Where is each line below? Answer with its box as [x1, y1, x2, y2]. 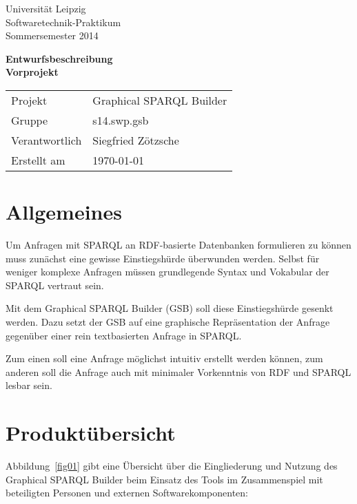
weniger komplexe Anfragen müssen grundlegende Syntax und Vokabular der [6, 264, 329, 279]
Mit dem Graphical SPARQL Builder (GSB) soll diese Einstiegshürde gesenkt [6, 301, 334, 315]
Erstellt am [11, 151, 65, 168]
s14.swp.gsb [92, 112, 149, 128]
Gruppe [11, 112, 48, 128]
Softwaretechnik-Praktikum [6, 14, 121, 29]
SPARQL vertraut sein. [6, 277, 104, 292]
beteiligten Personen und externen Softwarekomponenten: [6, 485, 248, 500]
